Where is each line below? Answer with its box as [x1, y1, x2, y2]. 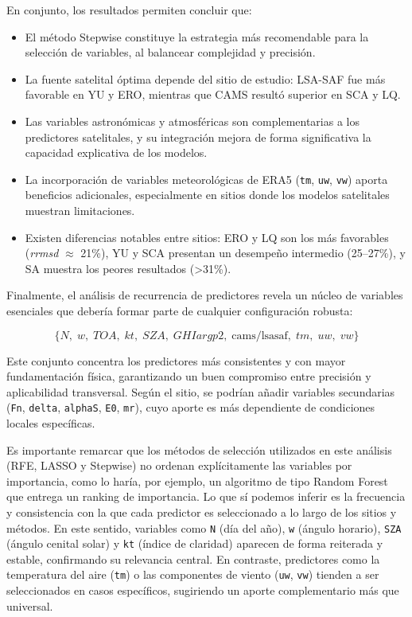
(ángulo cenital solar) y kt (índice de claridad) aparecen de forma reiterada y [6, 535, 383, 552]
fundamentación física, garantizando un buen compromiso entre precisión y [6, 368, 371, 385]
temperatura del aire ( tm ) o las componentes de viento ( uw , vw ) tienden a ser [6, 566, 379, 583]
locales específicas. [6, 415, 95, 431]
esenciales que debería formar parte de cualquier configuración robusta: [6, 302, 353, 318]
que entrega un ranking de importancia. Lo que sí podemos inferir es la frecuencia [6, 488, 406, 505]
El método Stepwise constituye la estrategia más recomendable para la [25, 28, 369, 45]
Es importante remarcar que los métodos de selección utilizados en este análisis [6, 441, 392, 458]
